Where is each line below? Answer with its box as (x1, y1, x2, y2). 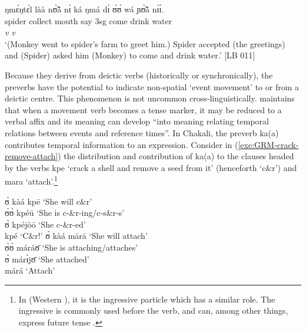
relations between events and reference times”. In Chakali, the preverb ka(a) (5, 126, 279, 139)
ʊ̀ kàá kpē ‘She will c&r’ (5, 195, 92, 207)
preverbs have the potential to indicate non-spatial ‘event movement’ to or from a (5, 80, 300, 93)
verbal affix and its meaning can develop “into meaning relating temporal (5, 115, 269, 127)
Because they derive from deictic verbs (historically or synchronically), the (5, 68, 273, 81)
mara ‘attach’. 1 (5, 173, 58, 187)
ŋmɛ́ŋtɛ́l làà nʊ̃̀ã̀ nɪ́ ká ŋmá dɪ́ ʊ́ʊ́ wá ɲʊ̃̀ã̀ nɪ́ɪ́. (5, 3, 164, 15)
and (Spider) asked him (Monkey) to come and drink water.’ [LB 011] (5, 49, 255, 61)
